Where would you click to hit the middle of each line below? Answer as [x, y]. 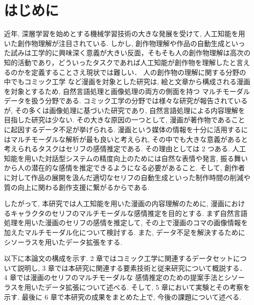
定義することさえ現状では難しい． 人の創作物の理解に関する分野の [139, 72]
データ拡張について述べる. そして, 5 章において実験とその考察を [147, 287]
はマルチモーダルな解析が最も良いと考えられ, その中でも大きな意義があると [126, 139]
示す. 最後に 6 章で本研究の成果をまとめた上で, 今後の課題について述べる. [123, 296]
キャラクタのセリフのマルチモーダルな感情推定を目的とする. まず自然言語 [129, 213]
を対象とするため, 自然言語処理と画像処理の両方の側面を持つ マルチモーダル [127, 91]
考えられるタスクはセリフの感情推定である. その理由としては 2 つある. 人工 [125, 149]
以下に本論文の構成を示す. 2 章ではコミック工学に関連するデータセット [119, 258]
